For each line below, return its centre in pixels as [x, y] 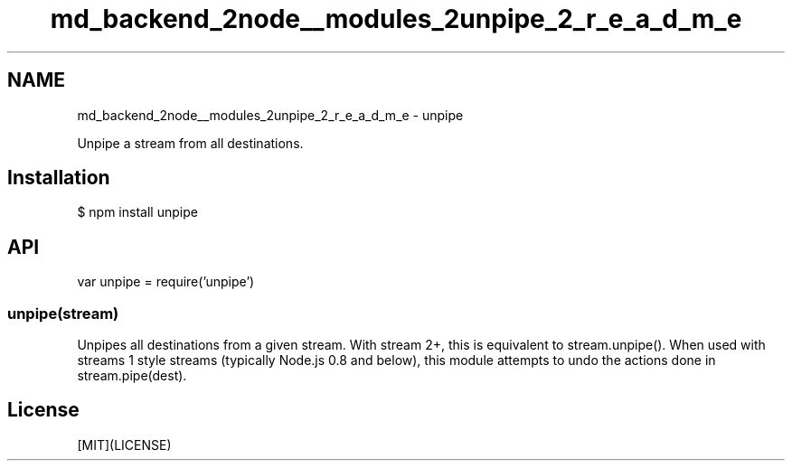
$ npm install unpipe [137, 212]
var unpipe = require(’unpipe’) [166, 282]
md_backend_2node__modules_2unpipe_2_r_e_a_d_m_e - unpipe [270, 115]
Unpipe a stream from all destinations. [190, 143]
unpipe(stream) [63, 313]
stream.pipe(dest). [132, 376]
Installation [59, 178]
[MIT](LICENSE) [124, 445]
